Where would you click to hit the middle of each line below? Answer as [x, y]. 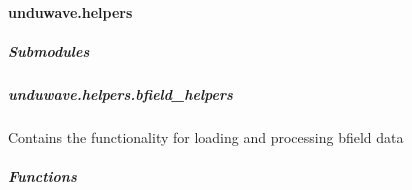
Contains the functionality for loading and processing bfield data [206, 136]
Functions [42, 175]
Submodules [49, 50]
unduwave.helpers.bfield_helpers [120, 93]
